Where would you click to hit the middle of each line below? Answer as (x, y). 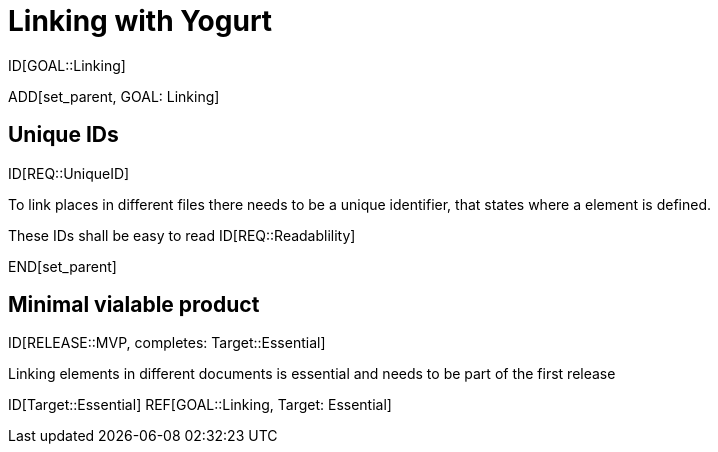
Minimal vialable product (134, 305)
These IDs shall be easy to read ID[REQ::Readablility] (182, 235)
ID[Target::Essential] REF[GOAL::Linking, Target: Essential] (200, 405)
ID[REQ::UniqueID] (69, 173)
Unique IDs (63, 135)
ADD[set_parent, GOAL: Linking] (114, 96)
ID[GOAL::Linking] (67, 65)
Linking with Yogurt (140, 21)
